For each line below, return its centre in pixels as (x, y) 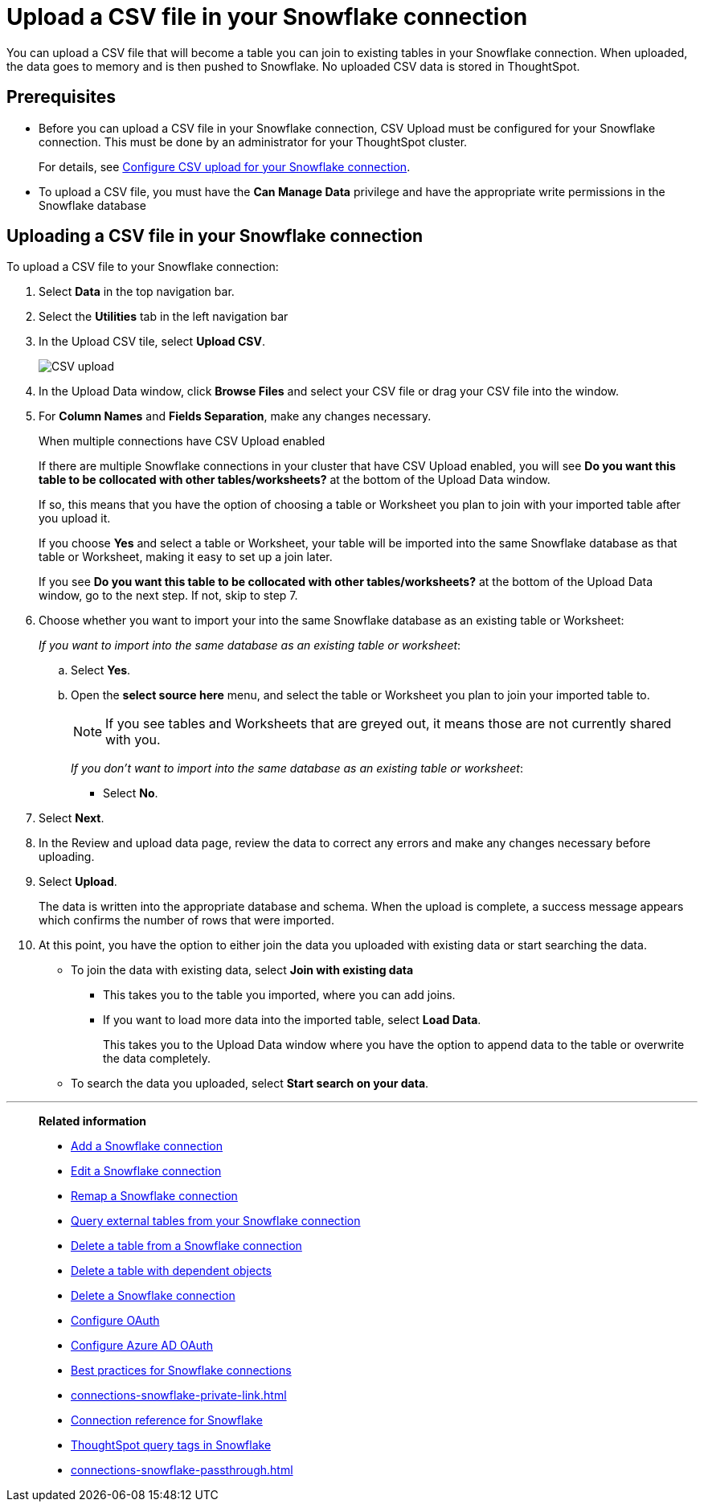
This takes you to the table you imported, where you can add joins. (279, 995)
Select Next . (72, 818)
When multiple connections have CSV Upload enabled (182, 441)
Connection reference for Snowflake (167, 1420)
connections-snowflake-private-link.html (179, 1395)
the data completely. (157, 1059)
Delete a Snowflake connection (153, 1296)
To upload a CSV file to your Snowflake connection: (143, 267)
